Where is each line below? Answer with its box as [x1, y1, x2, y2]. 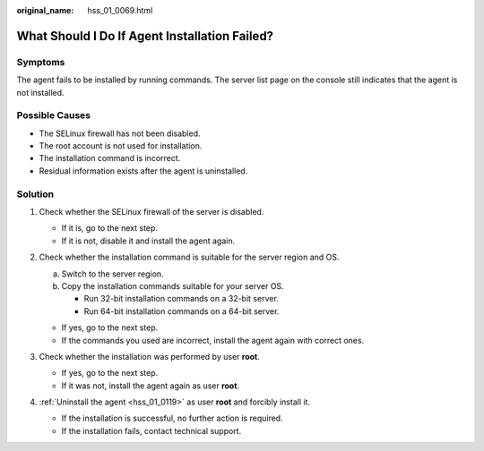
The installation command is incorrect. [39, 153, 181, 164]
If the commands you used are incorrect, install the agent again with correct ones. [61, 335, 365, 345]
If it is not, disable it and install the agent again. [61, 235, 236, 246]
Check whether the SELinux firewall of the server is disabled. [39, 207, 264, 217]
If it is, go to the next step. [61, 223, 159, 234]
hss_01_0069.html [87, 5, 153, 15]
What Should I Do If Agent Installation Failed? [16, 28, 273, 44]
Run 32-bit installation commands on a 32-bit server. [83, 294, 280, 304]
